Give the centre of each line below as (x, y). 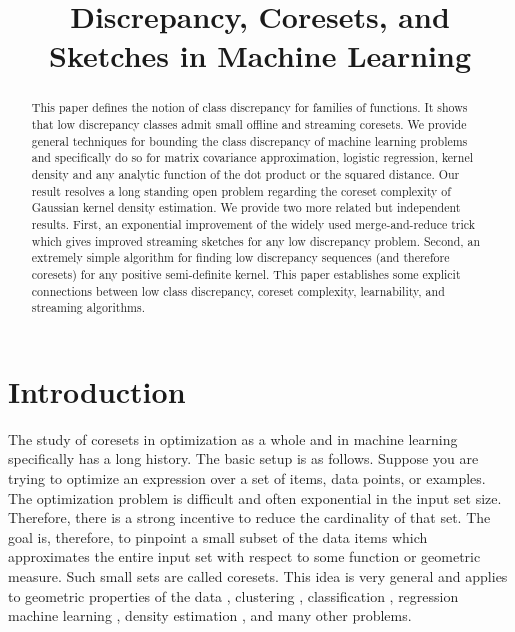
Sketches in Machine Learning (260, 55)
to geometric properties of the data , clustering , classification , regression (233, 595)
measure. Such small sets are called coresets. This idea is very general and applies (258, 575)
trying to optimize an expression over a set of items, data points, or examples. (247, 478)
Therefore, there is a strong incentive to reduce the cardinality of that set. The (249, 517)
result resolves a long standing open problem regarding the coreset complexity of (241, 190)
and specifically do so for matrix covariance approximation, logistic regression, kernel (252, 157)
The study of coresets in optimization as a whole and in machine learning (233, 438)
